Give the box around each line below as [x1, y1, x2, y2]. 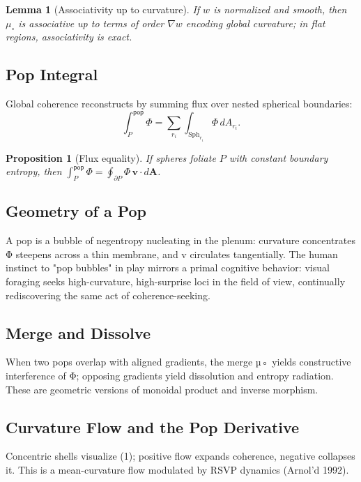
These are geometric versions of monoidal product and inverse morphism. [6, 382, 318, 396]
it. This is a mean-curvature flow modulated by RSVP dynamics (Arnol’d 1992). [6, 462, 349, 476]
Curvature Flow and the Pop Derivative [6, 416, 300, 437]
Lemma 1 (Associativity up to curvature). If [6, 2, 200, 16]
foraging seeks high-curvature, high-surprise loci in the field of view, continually [6, 274, 346, 288]
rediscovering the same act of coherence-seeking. [6, 287, 210, 302]
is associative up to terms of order [18, 15, 164, 30]
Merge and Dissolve [6, 322, 151, 343]
